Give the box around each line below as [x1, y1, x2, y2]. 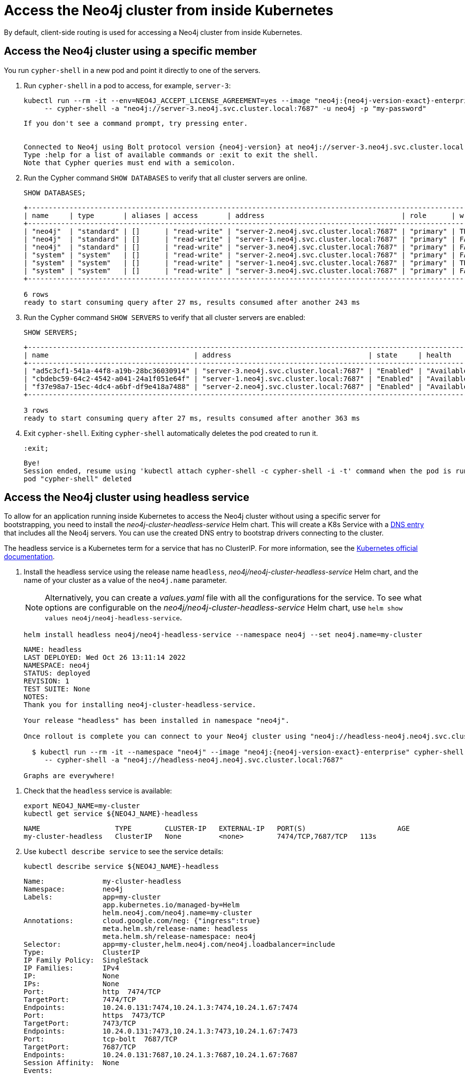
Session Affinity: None [24, 1059, 119, 1067]
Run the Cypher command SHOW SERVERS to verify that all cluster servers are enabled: [24, 313, 305, 322]
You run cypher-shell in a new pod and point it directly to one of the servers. [4, 66, 261, 74]
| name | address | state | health [24, 351, 452, 359]
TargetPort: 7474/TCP [24, 996, 136, 1004]
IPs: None [24, 980, 119, 988]
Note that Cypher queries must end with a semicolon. [24, 158, 235, 167]
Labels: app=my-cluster [24, 893, 161, 901]
